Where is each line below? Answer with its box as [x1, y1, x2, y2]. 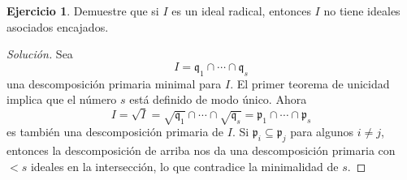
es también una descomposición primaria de [6, 123, 224, 140]
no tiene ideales [323, 2, 401, 19]
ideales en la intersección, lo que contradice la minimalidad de [30, 157, 339, 174]
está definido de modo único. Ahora [129, 91, 307, 108]
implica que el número [6, 91, 117, 108]
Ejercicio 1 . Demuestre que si [6, 2, 159, 19]
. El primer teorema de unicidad [230, 75, 390, 92]
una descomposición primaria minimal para [6, 75, 222, 92]
